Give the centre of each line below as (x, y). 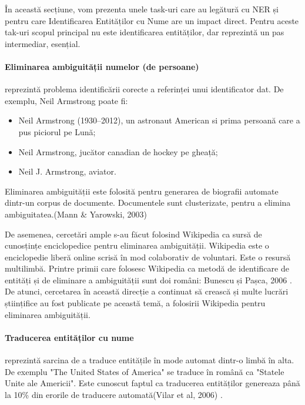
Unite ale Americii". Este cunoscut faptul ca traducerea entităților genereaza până (152, 383)
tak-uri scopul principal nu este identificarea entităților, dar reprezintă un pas (145, 32)
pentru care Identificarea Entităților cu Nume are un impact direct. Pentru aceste (152, 20)
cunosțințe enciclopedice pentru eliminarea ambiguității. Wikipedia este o (137, 245)
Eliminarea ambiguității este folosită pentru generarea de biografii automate (142, 191)
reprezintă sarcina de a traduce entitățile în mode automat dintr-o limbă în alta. (150, 360)
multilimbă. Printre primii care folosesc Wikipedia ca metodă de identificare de (147, 268)
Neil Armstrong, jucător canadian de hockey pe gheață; (118, 151)
